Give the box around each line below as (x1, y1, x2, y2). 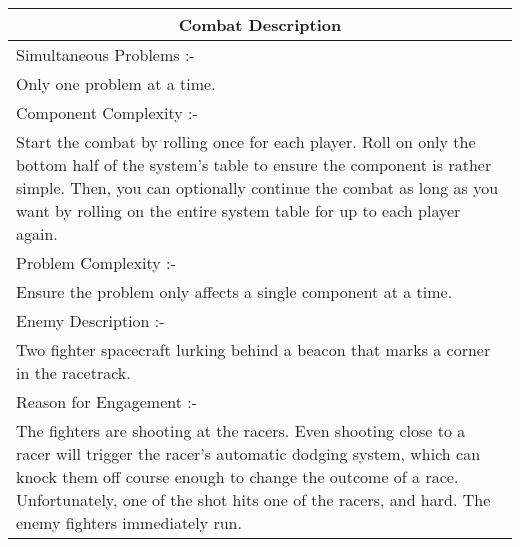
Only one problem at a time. (16, 72, 216, 95)
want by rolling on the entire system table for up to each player (16, 199, 461, 222)
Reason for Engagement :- (16, 390, 198, 413)
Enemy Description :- (16, 309, 165, 332)
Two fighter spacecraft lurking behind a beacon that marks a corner (16, 338, 491, 361)
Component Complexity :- (16, 101, 198, 124)
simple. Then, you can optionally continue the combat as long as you (16, 176, 499, 199)
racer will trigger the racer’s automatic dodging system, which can (16, 442, 481, 465)
